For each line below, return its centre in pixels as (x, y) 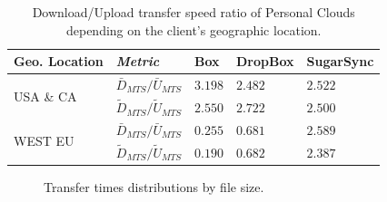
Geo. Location (59, 61)
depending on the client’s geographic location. (193, 29)
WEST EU (44, 141)
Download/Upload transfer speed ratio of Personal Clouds (193, 12)
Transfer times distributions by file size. (154, 187)
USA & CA (45, 96)
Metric (138, 61)
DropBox (265, 61)
